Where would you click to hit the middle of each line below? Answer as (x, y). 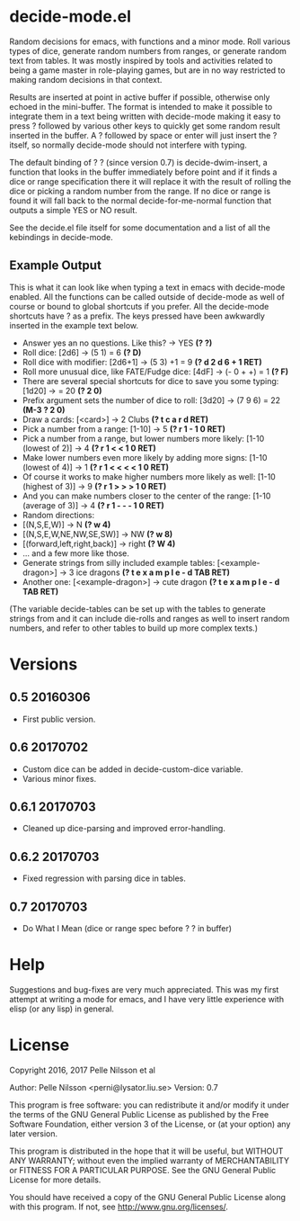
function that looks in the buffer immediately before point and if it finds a (143, 172)
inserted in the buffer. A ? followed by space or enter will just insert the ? (143, 135)
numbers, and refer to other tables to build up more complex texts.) (134, 628)
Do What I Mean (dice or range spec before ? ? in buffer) (127, 928)
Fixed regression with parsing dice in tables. (104, 878)
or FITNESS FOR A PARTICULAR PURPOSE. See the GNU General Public (143, 1170)
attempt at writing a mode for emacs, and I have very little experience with (147, 999)
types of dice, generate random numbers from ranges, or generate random (148, 50)
